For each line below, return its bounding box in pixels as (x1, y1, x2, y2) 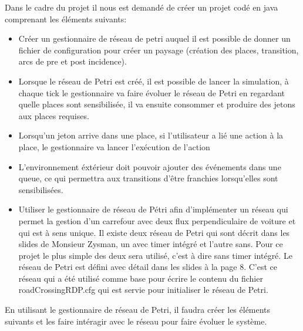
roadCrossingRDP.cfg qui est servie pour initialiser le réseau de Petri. (18, 283, 268, 296)
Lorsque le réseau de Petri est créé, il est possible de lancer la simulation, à (18, 75, 289, 87)
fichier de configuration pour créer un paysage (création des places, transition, (18, 43, 299, 56)
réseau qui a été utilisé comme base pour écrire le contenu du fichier (18, 272, 263, 284)
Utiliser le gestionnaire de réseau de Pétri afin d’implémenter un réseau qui (18, 203, 288, 215)
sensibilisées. (18, 183, 63, 195)
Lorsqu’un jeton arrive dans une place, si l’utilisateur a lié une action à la (18, 129, 284, 141)
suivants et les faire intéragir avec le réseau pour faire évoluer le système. (5, 315, 267, 327)
